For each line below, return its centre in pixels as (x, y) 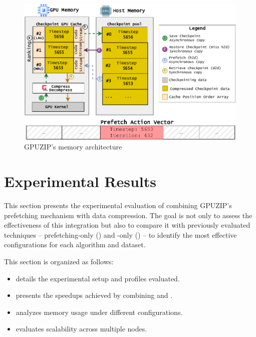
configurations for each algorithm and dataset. (75, 244)
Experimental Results (80, 181)
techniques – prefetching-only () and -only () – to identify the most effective (120, 234)
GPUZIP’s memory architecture (73, 147)
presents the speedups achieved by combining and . (94, 295)
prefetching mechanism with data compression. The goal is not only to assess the (128, 215)
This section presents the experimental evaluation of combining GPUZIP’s (118, 205)
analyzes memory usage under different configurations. (99, 312)
